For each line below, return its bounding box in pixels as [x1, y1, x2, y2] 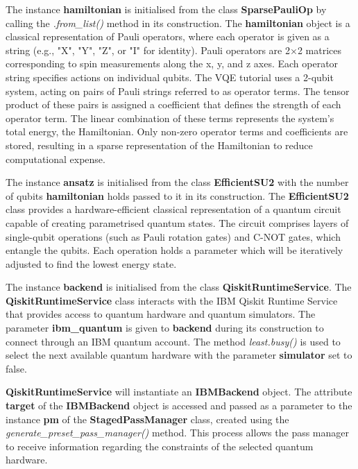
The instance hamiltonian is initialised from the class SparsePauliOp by [6, 2, 327, 16]
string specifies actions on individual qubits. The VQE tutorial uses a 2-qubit [6, 69, 334, 84]
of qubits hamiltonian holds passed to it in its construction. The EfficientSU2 [6, 188, 349, 203]
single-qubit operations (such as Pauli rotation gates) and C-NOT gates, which [6, 229, 341, 244]
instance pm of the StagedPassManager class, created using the [6, 411, 289, 426]
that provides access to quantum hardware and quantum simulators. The [6, 307, 316, 321]
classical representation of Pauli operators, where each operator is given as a [6, 29, 330, 44]
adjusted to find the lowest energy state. [6, 256, 177, 271]
